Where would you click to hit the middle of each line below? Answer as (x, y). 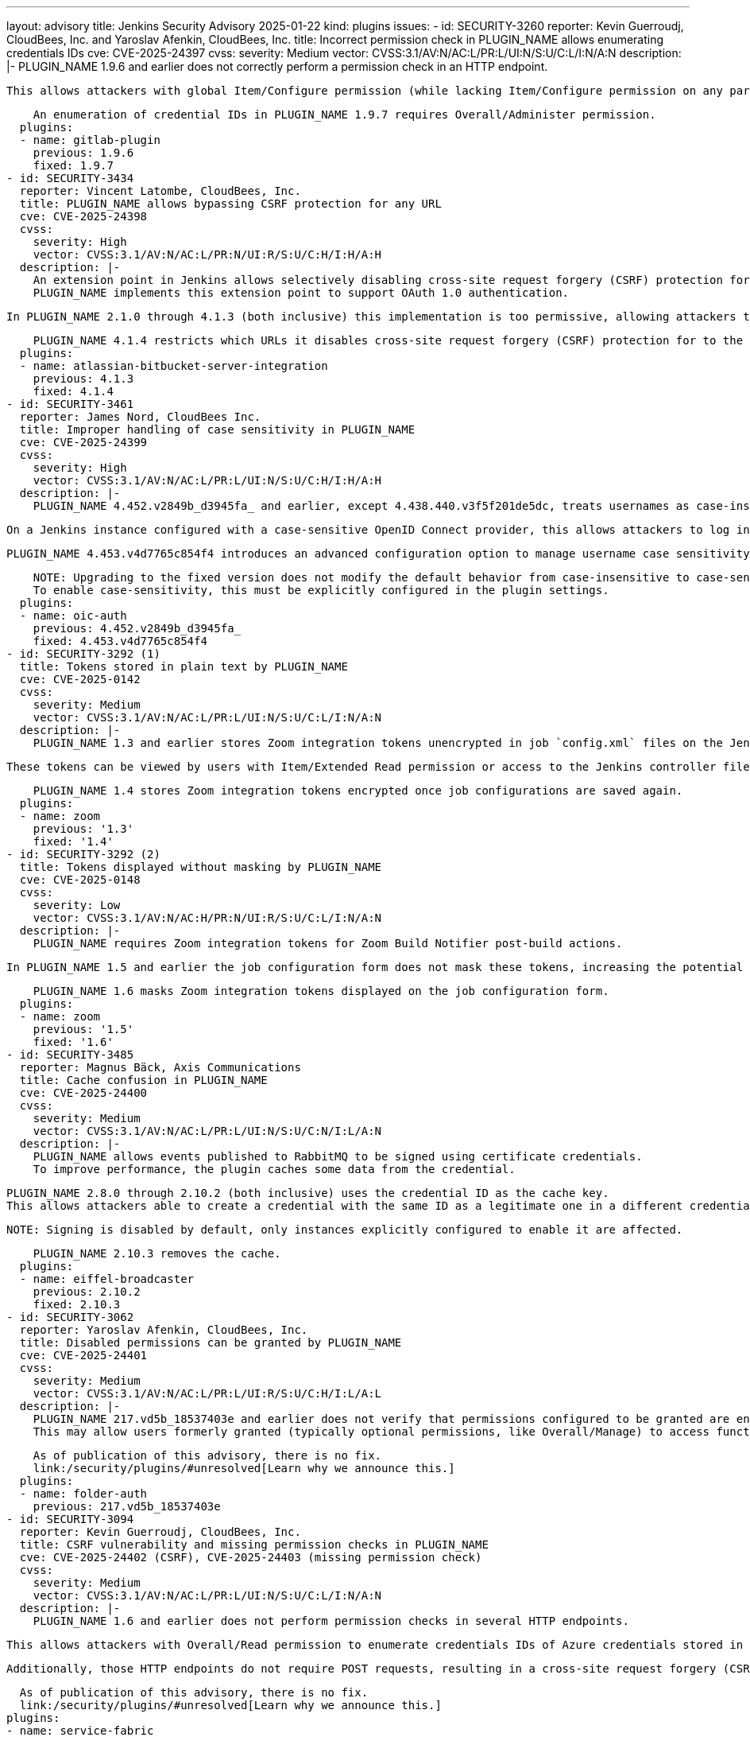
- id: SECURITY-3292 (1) (83, 654)
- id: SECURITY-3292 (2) (83, 854)
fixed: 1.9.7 (73, 165)
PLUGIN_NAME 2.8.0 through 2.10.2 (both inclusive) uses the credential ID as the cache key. (308, 1193)
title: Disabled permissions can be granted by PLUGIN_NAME (211, 1343)
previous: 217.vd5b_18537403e (127, 1506)
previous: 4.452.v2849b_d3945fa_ (137, 628)
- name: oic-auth (73, 616)
